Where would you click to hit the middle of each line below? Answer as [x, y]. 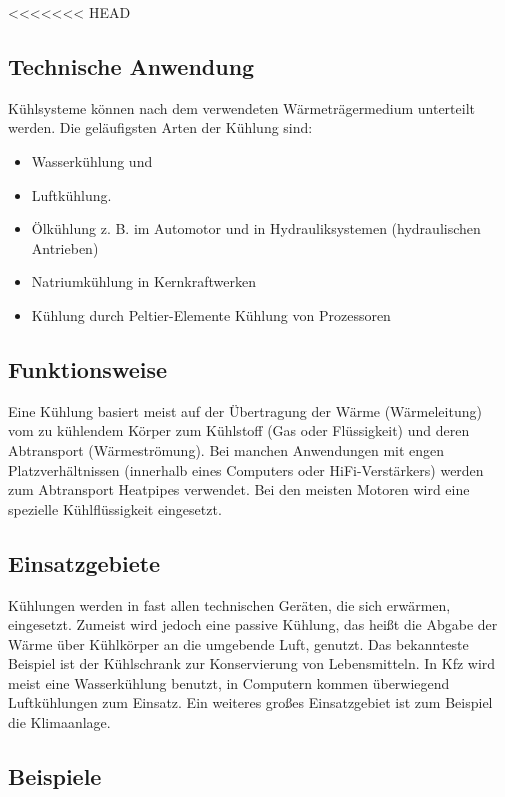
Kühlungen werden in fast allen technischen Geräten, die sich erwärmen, [229, 604]
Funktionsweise [88, 368]
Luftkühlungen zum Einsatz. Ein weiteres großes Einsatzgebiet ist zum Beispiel [250, 702]
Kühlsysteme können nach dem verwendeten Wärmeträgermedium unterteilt [241, 107]
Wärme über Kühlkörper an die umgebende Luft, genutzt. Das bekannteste [238, 643]
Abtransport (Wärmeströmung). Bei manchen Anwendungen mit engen [226, 449]
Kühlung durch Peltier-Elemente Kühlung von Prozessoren [211, 314]
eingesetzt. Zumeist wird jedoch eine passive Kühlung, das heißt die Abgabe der [253, 624]
